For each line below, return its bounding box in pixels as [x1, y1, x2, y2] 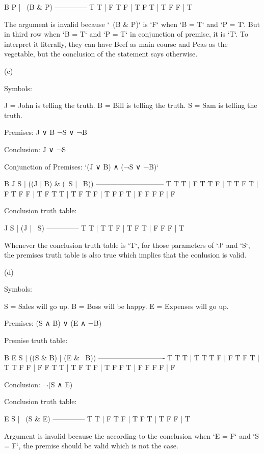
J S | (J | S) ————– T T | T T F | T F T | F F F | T [4, 222, 184, 233]
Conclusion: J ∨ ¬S [4, 144, 66, 154]
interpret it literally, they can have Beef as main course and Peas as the [4, 38, 228, 49]
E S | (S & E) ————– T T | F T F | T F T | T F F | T [4, 413, 190, 424]
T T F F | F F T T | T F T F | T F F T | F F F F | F [4, 362, 175, 373]
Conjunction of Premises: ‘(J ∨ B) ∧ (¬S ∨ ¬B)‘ [4, 161, 159, 172]
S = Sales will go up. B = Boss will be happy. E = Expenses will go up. [4, 300, 229, 311]
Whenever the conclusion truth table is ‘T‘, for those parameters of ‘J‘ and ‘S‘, [4, 239, 250, 250]
